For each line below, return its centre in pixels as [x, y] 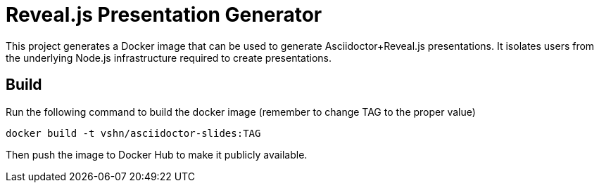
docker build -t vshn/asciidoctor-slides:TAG [133, 133]
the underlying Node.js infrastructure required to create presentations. [169, 58]
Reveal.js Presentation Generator [164, 15]
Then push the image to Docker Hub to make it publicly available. [157, 154]
